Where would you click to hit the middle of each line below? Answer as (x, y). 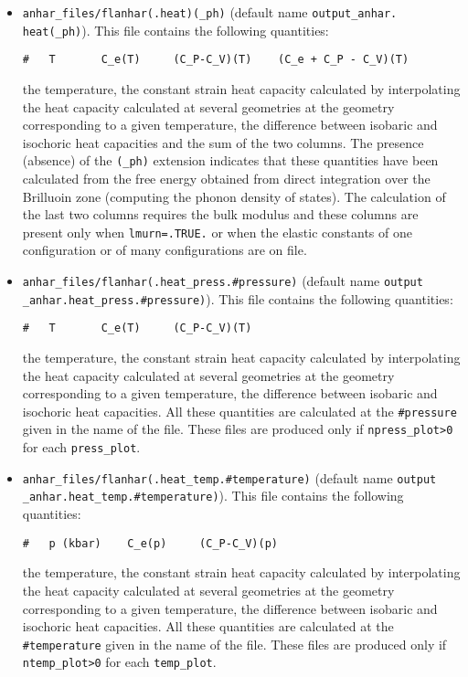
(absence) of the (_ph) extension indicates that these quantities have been (230, 160)
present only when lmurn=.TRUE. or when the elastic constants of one (217, 232)
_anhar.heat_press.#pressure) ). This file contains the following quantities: (238, 298)
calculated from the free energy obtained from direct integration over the (226, 178)
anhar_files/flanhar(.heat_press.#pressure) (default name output (223, 281)
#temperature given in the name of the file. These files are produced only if (234, 644)
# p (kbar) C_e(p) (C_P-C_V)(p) (150, 543)
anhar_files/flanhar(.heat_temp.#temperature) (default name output (229, 477)
